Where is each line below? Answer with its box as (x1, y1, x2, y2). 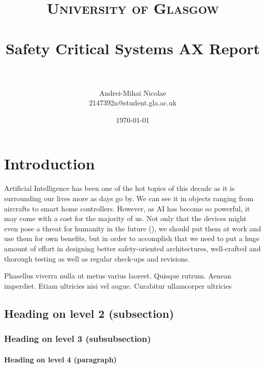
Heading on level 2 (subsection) (4, 305, 174, 321)
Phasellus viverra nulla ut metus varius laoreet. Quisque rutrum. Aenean (4, 270, 231, 281)
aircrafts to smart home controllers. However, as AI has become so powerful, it (4, 203, 250, 213)
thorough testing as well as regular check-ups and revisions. (4, 253, 190, 264)
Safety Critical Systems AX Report (5, 37, 260, 58)
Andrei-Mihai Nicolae (99, 87, 166, 98)
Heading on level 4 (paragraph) (4, 354, 117, 364)
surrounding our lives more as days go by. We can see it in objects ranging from (4, 193, 254, 203)
